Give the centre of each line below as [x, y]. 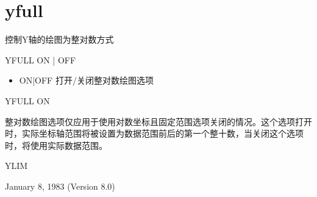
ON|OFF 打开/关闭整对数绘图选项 [86, 80]
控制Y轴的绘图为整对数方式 [59, 39]
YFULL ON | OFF [41, 59]
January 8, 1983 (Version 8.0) [60, 186]
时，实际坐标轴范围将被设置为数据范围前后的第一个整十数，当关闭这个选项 [154, 133]
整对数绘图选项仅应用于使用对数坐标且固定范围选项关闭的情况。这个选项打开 [158, 121]
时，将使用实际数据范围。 [56, 145]
